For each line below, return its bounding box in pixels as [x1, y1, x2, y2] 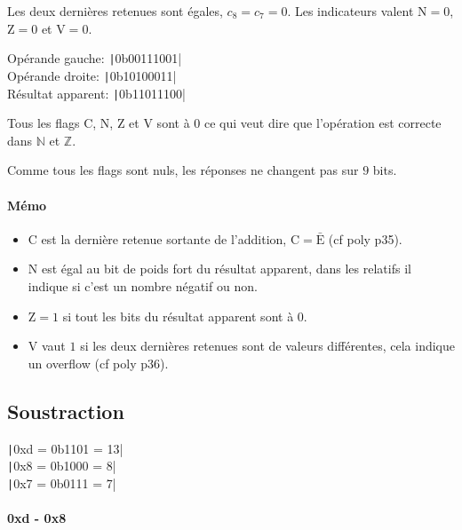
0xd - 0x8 [7, 509, 67, 527]
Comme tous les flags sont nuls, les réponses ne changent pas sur [7, 161, 359, 179]
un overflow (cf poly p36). [28, 353, 169, 372]
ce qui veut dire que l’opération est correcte [203, 114, 442, 132]
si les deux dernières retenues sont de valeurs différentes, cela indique [80, 336, 455, 355]
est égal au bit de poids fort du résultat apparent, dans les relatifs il [41, 259, 411, 278]
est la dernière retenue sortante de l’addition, [41, 229, 287, 248]
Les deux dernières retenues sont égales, [7, 2, 223, 20]
